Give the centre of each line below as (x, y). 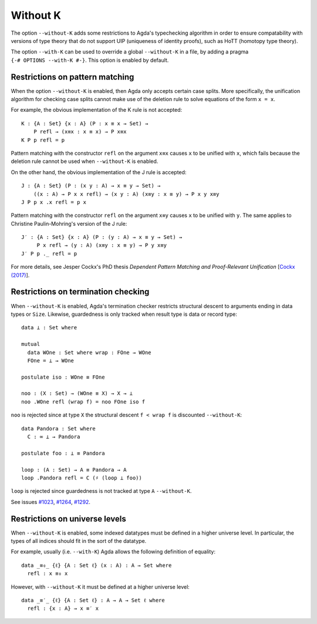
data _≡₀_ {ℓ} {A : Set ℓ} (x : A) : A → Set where (97, 565)
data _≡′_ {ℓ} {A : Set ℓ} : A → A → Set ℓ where (93, 600)
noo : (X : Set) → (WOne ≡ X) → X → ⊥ (77, 393)
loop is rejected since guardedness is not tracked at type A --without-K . (101, 491)
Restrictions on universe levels (68, 518)
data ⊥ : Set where (49, 328)
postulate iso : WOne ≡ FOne (63, 377)
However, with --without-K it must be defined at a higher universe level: (100, 587)
